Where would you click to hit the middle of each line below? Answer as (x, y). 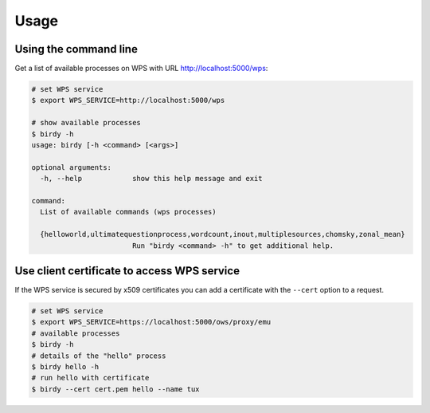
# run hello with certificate (90, 378)
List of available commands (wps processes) (128, 212)
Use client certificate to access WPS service (127, 271)
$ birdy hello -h (65, 366)
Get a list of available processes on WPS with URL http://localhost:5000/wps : (141, 69)
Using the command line (76, 49)
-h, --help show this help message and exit (151, 179)
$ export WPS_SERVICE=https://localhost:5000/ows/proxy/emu (151, 322)
